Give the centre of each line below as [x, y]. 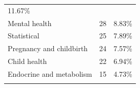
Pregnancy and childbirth [48, 48]
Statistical [24, 36]
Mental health [30, 23]
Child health [27, 61]
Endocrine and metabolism [50, 73]
